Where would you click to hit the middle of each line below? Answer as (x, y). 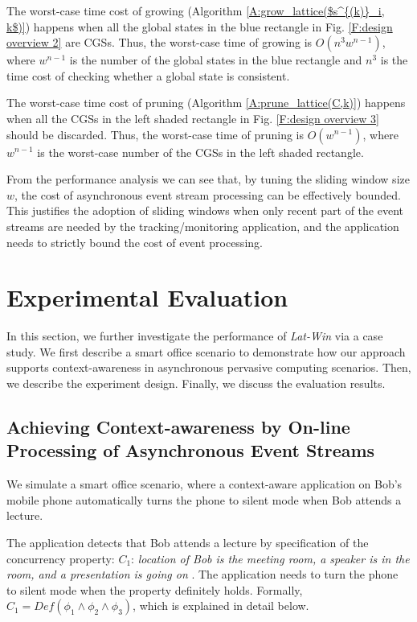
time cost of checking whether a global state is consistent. (148, 75)
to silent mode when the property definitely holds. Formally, (155, 589)
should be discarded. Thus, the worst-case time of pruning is (155, 134)
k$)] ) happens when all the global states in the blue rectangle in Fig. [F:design (200, 26)
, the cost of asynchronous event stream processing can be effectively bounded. (208, 194)
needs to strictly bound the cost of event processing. (135, 242)
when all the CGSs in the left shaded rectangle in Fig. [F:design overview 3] (193, 118)
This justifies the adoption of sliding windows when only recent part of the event (205, 210)
